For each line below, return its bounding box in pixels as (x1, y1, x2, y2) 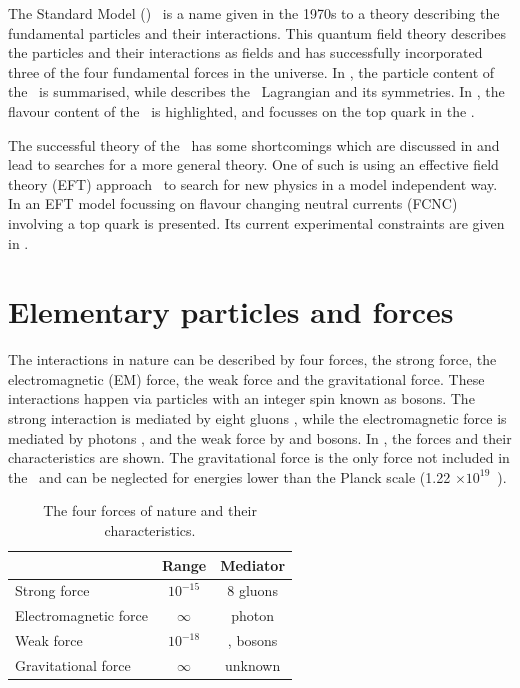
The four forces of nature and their (43, 500, 257, 521)
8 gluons (227, 580, 278, 601)
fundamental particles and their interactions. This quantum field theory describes (8, 22, 507, 43)
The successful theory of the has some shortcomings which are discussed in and (8, 134, 500, 155)
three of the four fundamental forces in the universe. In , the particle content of (8, 61, 495, 82)
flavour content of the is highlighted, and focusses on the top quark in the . (8, 100, 475, 121)
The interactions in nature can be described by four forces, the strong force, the (8, 349, 497, 370)
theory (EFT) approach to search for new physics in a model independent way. (8, 173, 498, 194)
